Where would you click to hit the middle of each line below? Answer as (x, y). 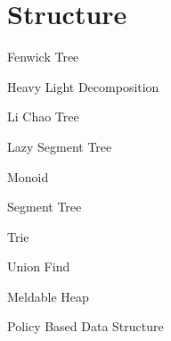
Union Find (39, 266)
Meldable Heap (48, 296)
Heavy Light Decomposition (83, 86)
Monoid (28, 176)
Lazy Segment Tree (60, 146)
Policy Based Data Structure (85, 326)
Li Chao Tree (43, 116)
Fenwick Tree (43, 57)
